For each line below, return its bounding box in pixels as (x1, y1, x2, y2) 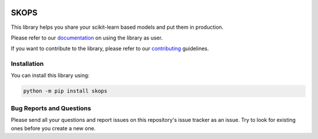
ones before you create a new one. (11, 124, 96, 132)
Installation (11, 59, 44, 68)
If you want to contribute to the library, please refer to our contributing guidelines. (11, 45, 209, 52)
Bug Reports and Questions (11, 104, 91, 112)
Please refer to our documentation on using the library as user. (11, 34, 163, 41)
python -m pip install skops (23, 88, 108, 94)
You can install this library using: (11, 72, 90, 79)
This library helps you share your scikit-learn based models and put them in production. (11, 24, 224, 31)
